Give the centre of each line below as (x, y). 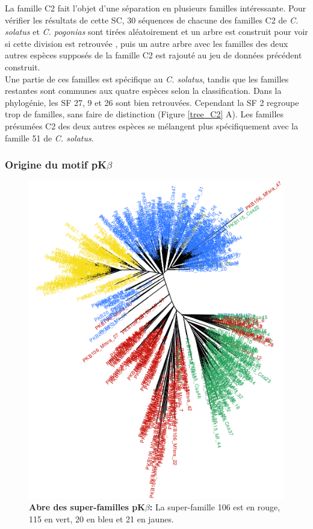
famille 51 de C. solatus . (49, 138)
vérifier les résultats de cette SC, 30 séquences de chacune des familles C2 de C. (152, 20)
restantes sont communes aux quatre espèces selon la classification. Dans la (143, 91)
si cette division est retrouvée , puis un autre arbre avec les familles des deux (147, 43)
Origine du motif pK (56, 165)
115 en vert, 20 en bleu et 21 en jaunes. (101, 518)
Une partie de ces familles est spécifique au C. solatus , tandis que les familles (147, 79)
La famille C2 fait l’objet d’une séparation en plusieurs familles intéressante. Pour (156, 8)
